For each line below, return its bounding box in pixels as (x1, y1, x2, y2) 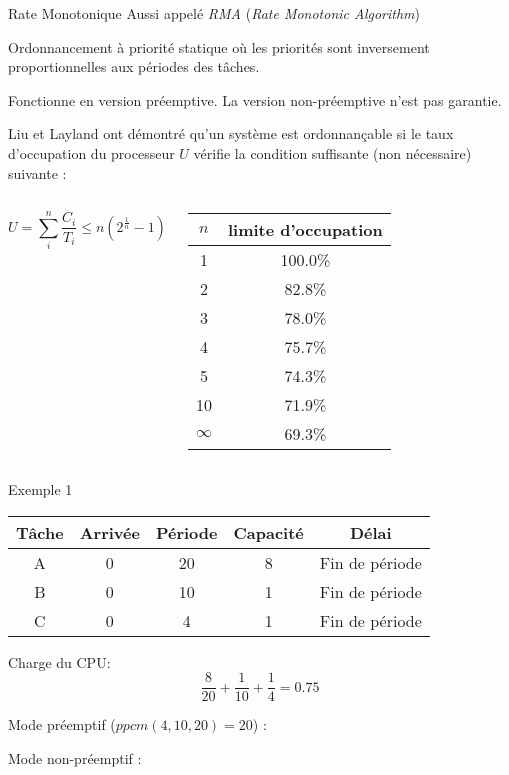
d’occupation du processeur (8, 142, 175, 163)
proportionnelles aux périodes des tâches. (8, 56, 260, 77)
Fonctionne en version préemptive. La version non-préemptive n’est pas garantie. (8, 89, 502, 110)
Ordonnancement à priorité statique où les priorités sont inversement (8, 36, 430, 57)
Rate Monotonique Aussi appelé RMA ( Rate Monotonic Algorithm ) (8, 3, 421, 23)
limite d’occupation (227, 218, 383, 242)
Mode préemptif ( (8, 714, 116, 735)
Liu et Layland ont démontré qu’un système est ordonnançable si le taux (8, 123, 454, 144)
